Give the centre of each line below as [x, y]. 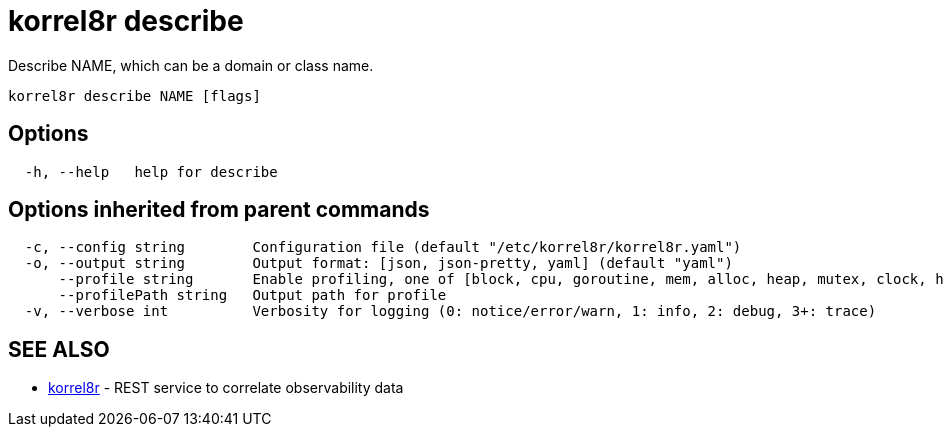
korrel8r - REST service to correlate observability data [226, 388]
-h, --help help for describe [151, 171]
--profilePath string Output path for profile [252, 295]
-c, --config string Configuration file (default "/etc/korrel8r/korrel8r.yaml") [383, 247]
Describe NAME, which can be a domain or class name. [191, 65]
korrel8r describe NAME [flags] [134, 95]
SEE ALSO [59, 349]
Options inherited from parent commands [219, 210]
